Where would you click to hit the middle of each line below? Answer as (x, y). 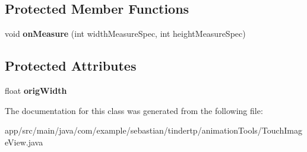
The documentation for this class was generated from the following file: (134, 110)
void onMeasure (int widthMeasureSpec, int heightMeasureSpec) (125, 34)
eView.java (24, 142)
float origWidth (36, 90)
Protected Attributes (71, 66)
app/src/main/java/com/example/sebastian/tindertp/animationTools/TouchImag (153, 130)
